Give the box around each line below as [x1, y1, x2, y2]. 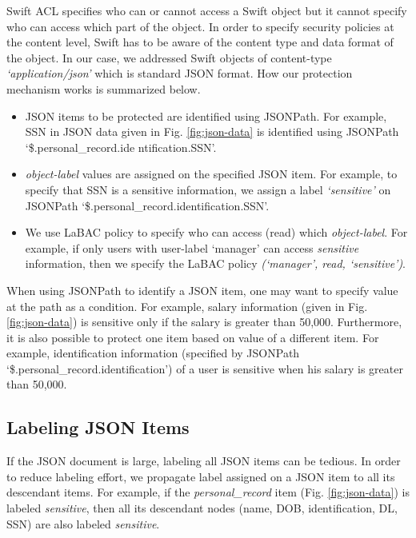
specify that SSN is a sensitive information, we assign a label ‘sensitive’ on [25, 181, 391, 197]
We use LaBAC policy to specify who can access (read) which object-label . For [25, 224, 408, 241]
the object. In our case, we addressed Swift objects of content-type [6, 49, 332, 66]
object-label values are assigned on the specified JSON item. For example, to [25, 165, 398, 182]
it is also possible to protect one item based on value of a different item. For [6, 329, 379, 345]
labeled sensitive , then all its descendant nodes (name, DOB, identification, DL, [6, 500, 398, 516]
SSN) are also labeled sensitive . [6, 515, 160, 532]
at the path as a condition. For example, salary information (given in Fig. [6, 297, 368, 314]
